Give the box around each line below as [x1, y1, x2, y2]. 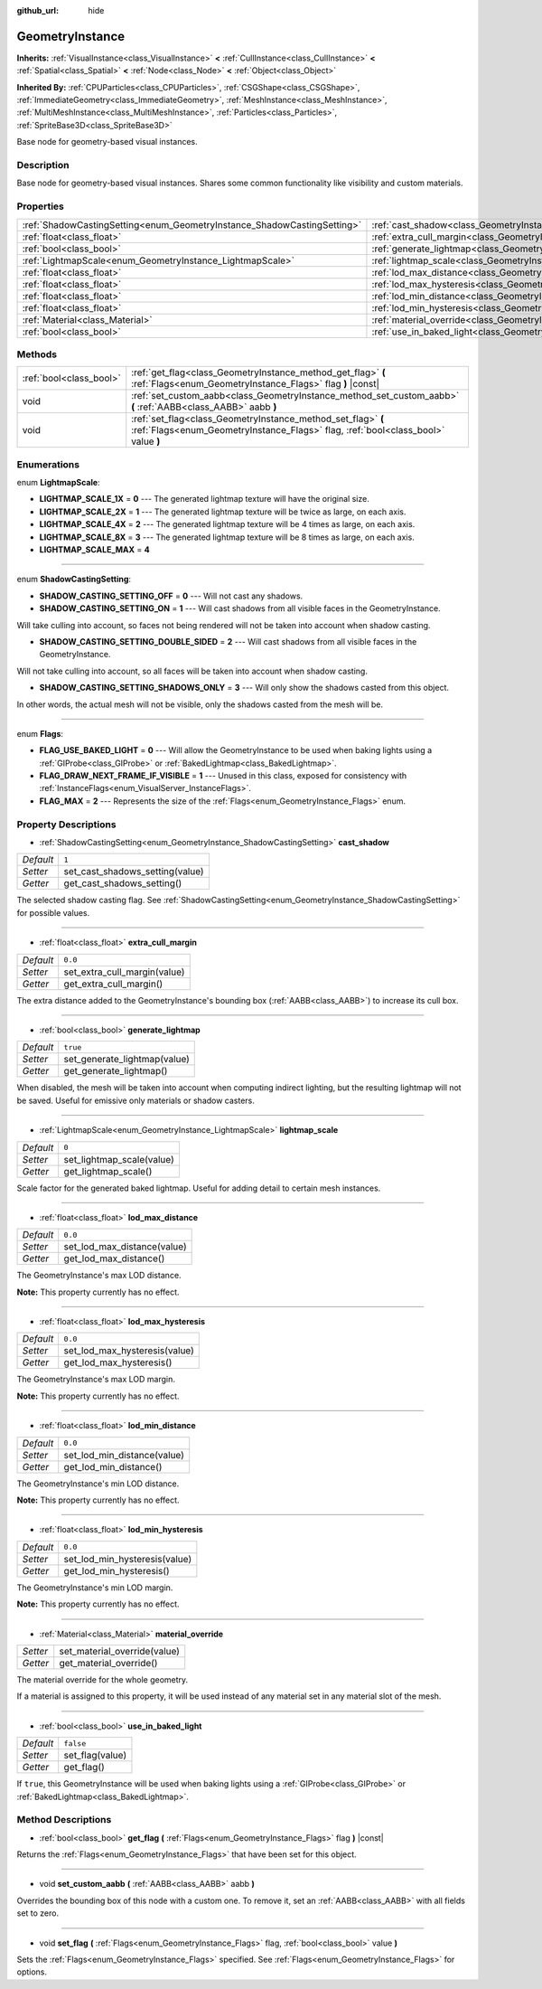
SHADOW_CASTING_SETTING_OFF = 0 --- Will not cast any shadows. [39, 590, 304, 601]
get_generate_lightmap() [63, 1065, 168, 1078]
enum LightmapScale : [16, 477, 100, 488]
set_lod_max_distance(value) [63, 1240, 187, 1253]
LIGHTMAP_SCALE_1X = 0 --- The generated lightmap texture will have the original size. [39, 494, 369, 504]
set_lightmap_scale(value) [63, 1153, 175, 1165]
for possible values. [16, 907, 90, 918]
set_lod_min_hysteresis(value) [63, 1552, 192, 1565]
